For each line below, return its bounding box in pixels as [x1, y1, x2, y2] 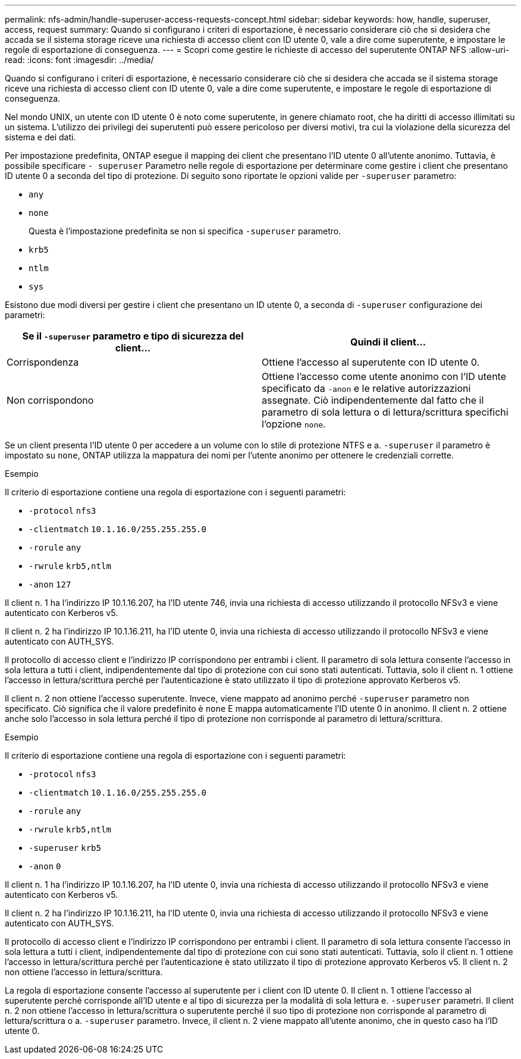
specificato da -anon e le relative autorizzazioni [262, 382, 471, 394]
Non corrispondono [7, 394, 94, 406]
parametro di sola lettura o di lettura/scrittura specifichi [262, 406, 509, 418]
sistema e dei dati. [5, 132, 76, 142]
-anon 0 [29, 862, 61, 871]
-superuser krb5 [29, 843, 101, 853]
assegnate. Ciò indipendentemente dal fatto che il [262, 394, 484, 406]
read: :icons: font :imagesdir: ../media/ [5, 55, 154, 65]
